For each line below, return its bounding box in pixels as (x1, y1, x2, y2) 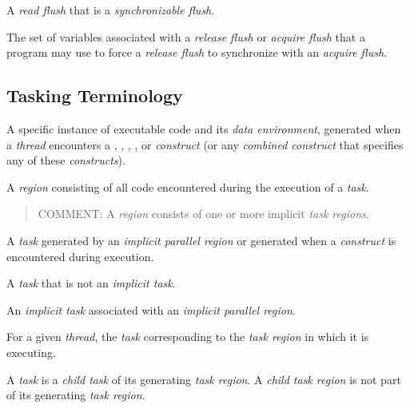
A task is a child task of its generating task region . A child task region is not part (6, 370, 401, 387)
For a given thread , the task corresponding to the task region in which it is (6, 328, 369, 345)
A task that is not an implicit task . (6, 275, 176, 291)
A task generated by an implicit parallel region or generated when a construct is (6, 232, 396, 248)
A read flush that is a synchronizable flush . (6, 2, 215, 18)
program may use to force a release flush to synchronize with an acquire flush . (6, 44, 388, 61)
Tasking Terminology (6, 83, 183, 108)
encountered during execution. (6, 248, 154, 264)
